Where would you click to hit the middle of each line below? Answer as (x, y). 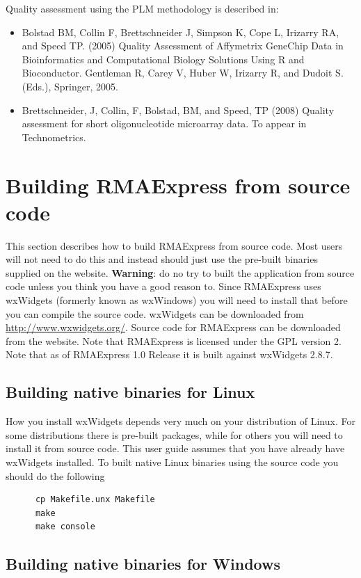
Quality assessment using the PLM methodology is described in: (142, 8)
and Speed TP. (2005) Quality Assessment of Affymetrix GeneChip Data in (183, 46)
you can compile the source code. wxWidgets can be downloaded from (155, 313)
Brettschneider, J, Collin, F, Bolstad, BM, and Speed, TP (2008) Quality (178, 110)
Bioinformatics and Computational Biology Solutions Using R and (163, 59)
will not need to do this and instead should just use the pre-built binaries (162, 259)
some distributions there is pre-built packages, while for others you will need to (174, 434)
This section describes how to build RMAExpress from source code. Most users (174, 245)
